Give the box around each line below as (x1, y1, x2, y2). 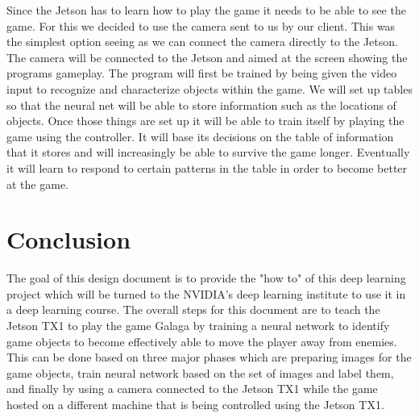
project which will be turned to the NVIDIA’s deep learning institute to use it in (6, 285, 406, 302)
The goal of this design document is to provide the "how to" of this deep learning (6, 270, 406, 286)
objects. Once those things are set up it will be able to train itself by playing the (6, 112, 404, 129)
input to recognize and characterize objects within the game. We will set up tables (6, 80, 413, 97)
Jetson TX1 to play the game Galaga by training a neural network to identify (6, 317, 390, 334)
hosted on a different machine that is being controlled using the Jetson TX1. (6, 396, 384, 412)
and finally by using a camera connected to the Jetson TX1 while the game (6, 380, 378, 397)
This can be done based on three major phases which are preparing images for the (6, 349, 412, 366)
